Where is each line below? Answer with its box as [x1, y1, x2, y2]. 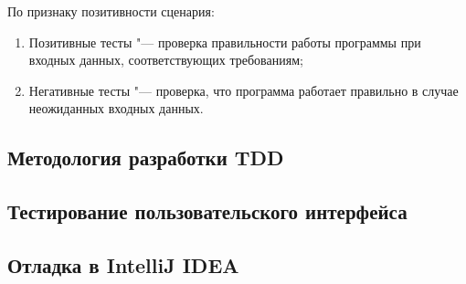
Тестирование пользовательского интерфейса [7, 197, 408, 226]
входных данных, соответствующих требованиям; [28, 50, 303, 69]
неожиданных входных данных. [28, 99, 204, 118]
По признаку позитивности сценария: [7, 2, 215, 20]
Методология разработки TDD [7, 143, 284, 172]
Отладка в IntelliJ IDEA [7, 250, 239, 279]
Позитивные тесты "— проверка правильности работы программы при [28, 32, 421, 51]
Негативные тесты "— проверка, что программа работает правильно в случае [28, 80, 459, 100]
